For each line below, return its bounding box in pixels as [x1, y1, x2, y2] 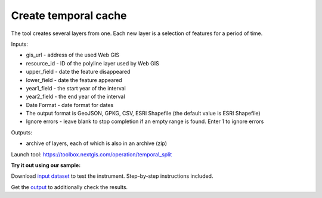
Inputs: [11, 40, 28, 48]
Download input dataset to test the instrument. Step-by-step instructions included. [11, 172, 213, 180]
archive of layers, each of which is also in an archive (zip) [26, 140, 167, 147]
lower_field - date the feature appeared [26, 76, 122, 83]
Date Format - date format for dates [26, 101, 114, 108]
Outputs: [11, 128, 33, 136]
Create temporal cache [11, 9, 128, 22]
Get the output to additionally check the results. [11, 183, 128, 190]
